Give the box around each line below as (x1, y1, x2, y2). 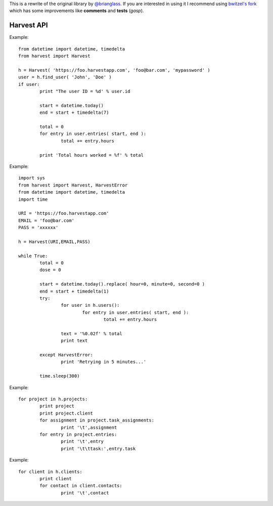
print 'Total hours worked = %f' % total (39, 152, 144, 158)
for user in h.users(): (61, 302, 120, 308)
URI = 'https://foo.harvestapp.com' (18, 210, 109, 216)
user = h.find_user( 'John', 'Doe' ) (18, 74, 112, 80)
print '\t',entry (61, 439, 104, 444)
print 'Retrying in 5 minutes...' (61, 359, 147, 365)
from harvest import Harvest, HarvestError (18, 182, 128, 188)
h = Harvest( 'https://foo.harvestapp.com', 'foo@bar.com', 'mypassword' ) (18, 67, 210, 73)
